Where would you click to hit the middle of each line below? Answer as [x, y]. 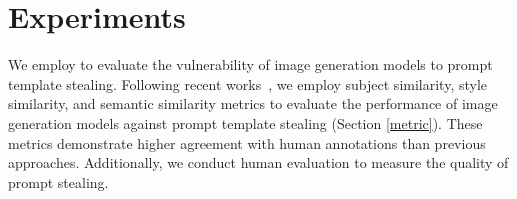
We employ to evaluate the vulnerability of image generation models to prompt [250, 64]
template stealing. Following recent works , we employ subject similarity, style [248, 83]
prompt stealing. [58, 181]
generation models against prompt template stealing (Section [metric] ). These [245, 122]
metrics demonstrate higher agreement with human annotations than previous [247, 142]
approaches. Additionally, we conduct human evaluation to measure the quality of [258, 162]
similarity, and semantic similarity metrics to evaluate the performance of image [253, 103]
